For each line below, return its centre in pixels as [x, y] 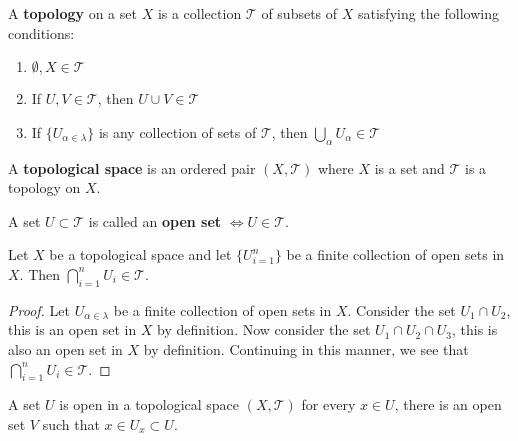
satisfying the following [428, 13]
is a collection [199, 13]
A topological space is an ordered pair [132, 167]
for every [328, 404]
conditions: [41, 32]
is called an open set [155, 220]
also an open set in [65, 348]
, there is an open [448, 404]
